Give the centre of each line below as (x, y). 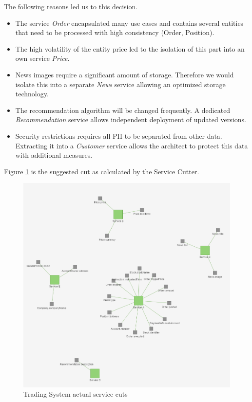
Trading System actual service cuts (76, 394)
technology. (32, 94)
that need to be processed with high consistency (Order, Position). (115, 32)
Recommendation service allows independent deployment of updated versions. (131, 119)
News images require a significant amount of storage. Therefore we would (125, 74)
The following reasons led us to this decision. (71, 6)
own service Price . (42, 58)
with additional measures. (54, 155)
